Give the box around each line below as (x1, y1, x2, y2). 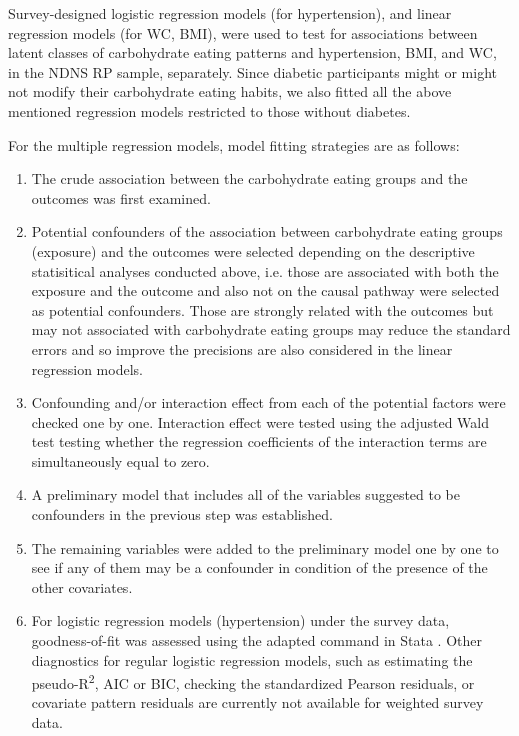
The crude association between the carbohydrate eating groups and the (31, 168, 468, 189)
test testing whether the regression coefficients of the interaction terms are (31, 431, 487, 452)
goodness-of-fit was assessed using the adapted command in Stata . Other (31, 630, 482, 651)
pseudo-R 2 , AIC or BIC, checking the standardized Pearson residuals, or (31, 670, 475, 693)
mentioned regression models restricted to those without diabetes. (8, 100, 411, 121)
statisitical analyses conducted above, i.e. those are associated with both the (31, 260, 499, 281)
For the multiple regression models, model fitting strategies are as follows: (8, 134, 460, 155)
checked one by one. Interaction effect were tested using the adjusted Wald (31, 411, 489, 432)
